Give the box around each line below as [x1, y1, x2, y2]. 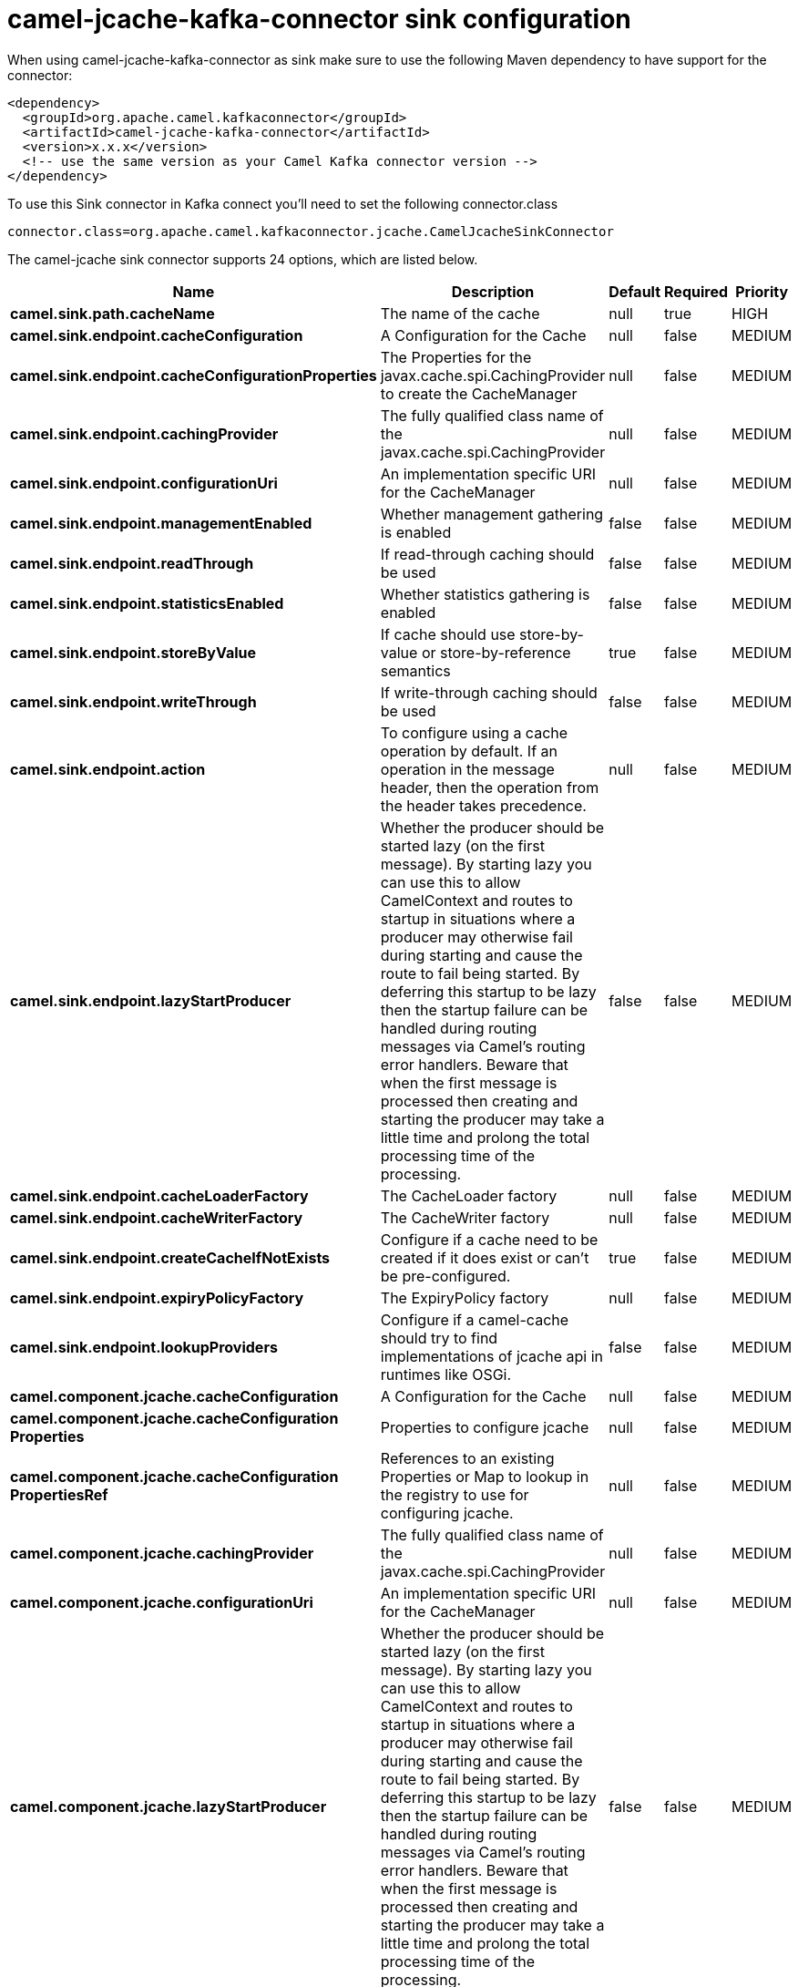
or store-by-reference [421, 643, 571, 662]
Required [664, 282, 729, 301]
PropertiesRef [10, 1485, 108, 1504]
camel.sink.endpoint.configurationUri [10, 473, 278, 492]
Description [451, 282, 535, 301]
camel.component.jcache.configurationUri [10, 1592, 313, 1611]
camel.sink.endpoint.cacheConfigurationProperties [10, 365, 377, 385]
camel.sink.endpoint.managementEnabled [10, 513, 312, 532]
